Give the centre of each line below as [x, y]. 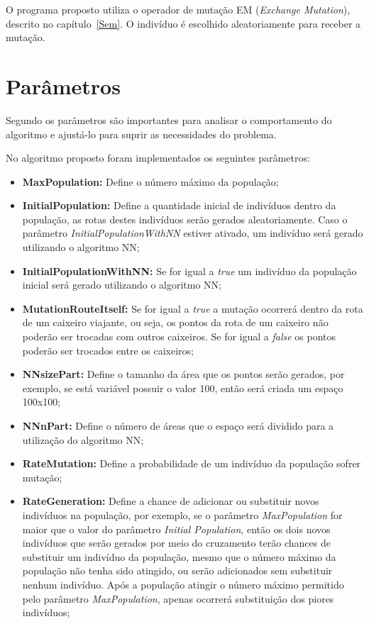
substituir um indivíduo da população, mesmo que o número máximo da [179, 556]
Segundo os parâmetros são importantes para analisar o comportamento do [169, 119]
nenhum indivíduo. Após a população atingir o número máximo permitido [183, 584]
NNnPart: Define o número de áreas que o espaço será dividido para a [178, 425]
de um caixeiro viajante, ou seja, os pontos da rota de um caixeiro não [175, 322]
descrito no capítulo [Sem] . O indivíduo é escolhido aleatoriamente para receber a [183, 23]
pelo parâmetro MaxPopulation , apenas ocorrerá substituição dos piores [178, 598]
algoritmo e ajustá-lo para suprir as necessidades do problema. [141, 134]
